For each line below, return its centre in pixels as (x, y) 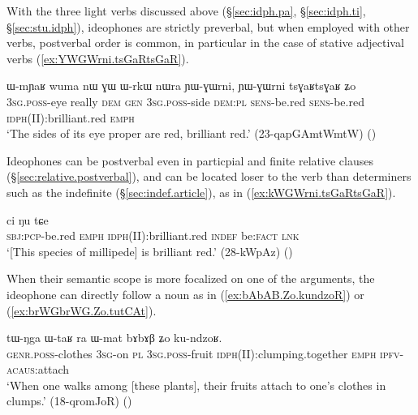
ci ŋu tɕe (28, 219)
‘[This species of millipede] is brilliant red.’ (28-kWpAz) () (150, 251)
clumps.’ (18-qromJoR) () (69, 401)
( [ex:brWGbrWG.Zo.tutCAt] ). (82, 310)
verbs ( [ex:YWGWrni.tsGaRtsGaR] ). (98, 58)
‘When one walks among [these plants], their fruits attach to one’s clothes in (196, 385)
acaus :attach (38, 369)
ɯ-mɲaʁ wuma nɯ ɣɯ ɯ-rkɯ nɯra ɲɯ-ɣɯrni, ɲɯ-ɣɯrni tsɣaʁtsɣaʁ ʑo (181, 86)
